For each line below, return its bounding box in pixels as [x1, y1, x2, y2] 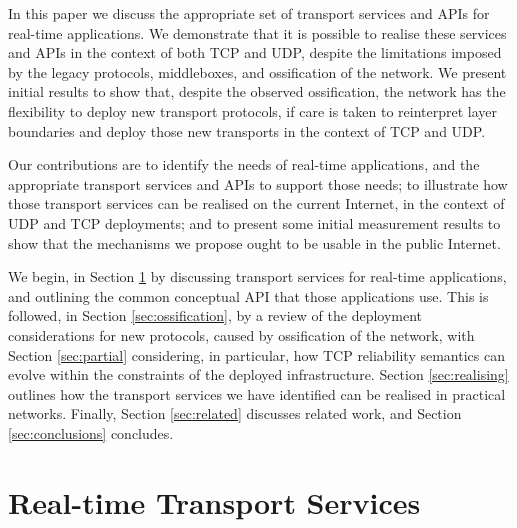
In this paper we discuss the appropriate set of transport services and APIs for [8, 3, 490, 23]
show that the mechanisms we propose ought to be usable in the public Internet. [8, 232, 501, 253]
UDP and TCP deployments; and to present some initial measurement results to [8, 212, 501, 233]
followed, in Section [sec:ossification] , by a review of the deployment [8, 305, 423, 326]
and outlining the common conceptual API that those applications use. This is [8, 285, 489, 306]
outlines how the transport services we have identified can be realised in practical [8, 383, 506, 404]
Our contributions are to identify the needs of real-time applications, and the [8, 154, 480, 175]
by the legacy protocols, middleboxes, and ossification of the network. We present [8, 61, 507, 82]
